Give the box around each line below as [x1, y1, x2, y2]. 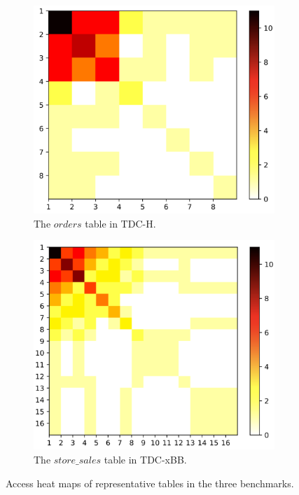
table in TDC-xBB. [104, 452, 187, 467]
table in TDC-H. [85, 216, 156, 230]
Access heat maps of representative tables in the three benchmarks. [6, 475, 294, 490]
